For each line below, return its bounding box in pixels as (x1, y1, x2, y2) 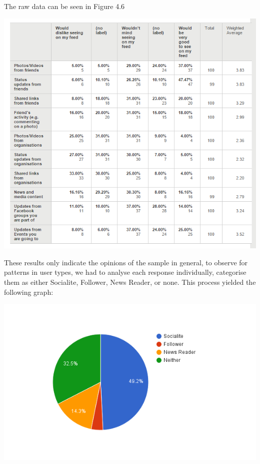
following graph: (4, 286, 53, 297)
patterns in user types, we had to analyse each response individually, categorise (4, 267, 246, 277)
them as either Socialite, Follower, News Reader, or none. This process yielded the (4, 277, 256, 287)
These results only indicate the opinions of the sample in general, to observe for (4, 257, 248, 267)
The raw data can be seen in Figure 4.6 (4, 1, 125, 11)
